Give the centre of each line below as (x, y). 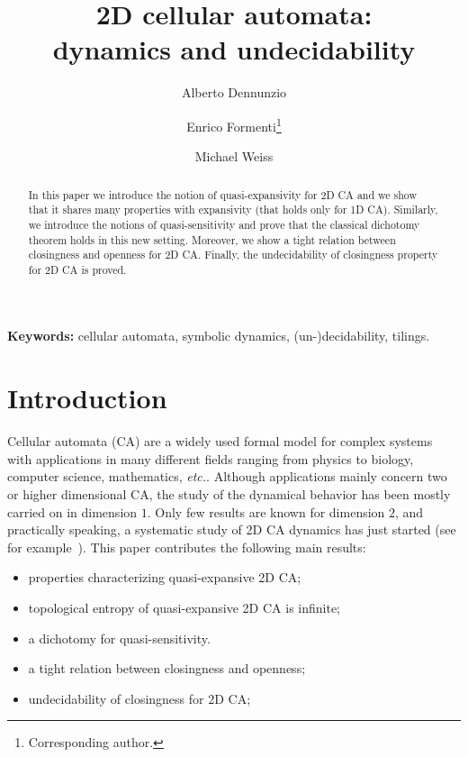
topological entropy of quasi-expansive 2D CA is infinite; (184, 607)
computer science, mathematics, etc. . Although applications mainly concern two (227, 476)
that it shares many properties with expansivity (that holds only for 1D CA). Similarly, (233, 210)
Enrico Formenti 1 (234, 124)
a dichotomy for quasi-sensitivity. (119, 638)
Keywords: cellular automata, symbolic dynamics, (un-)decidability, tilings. (219, 336)
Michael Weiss (234, 156)
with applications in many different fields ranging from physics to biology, (211, 458)
